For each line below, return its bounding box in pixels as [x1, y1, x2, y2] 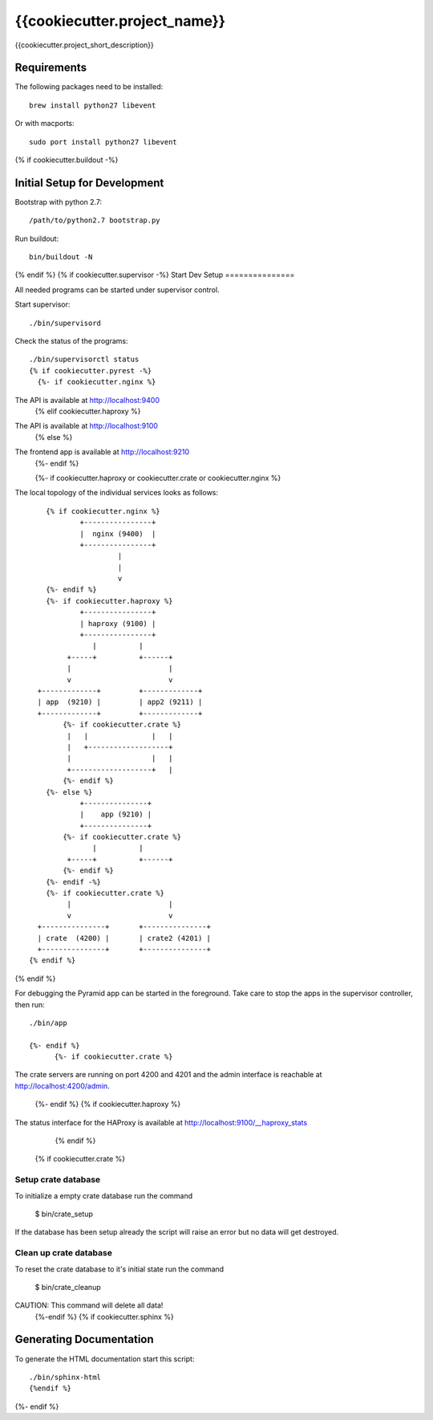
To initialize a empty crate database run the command [14, 1190, 193, 1200]
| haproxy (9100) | [79, 619, 156, 628]
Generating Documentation [14, 1333, 154, 1346]
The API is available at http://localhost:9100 [14, 421, 158, 431]
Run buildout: [14, 234, 59, 243]
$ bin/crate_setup [34, 1209, 94, 1219]
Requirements [14, 61, 87, 75]
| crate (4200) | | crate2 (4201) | [37, 934, 212, 942]
